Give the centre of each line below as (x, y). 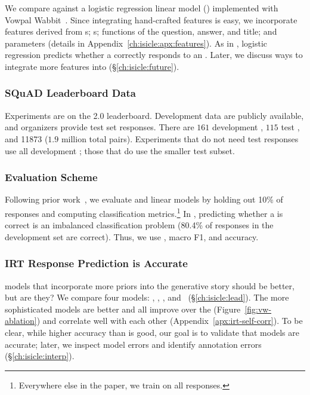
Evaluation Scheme (51, 177)
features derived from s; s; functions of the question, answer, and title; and (141, 31)
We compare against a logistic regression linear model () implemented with (142, 8)
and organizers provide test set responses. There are (100, 127)
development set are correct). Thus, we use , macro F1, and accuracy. (132, 236)
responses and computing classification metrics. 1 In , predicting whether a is (144, 212)
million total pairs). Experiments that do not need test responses (180, 138)
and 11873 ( (27, 138)
